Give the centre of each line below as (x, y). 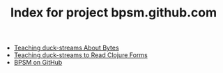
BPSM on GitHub (38, 63)
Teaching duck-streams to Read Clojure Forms (80, 55)
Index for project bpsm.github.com (114, 13)
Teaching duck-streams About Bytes (67, 48)
